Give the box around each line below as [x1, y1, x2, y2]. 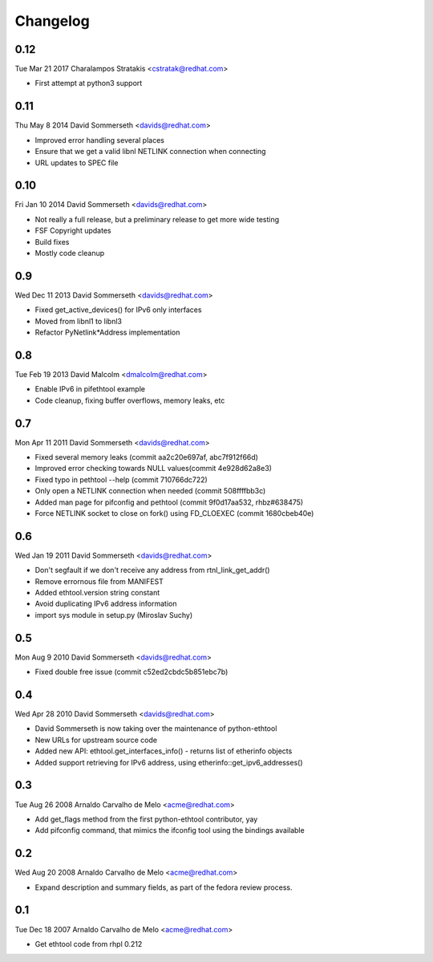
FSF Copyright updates [34, 225, 111, 236]
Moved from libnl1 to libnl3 [34, 316, 122, 326]
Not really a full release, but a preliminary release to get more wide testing [34, 214, 280, 224]
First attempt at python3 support [34, 79, 143, 88]
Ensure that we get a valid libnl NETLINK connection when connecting [34, 147, 266, 156]
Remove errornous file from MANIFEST [34, 576, 164, 586]
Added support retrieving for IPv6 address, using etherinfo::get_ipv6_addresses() [34, 757, 303, 767]
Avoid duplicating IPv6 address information [34, 599, 177, 609]
